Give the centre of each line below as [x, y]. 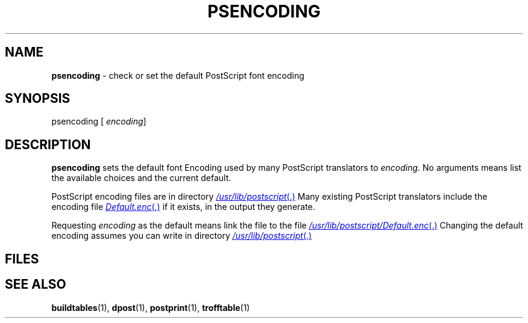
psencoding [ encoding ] [99, 122]
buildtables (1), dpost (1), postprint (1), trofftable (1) [151, 307]
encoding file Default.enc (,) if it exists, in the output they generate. [183, 207]
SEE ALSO [36, 285]
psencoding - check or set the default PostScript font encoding [178, 75]
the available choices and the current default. [141, 178]
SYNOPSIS [38, 99]
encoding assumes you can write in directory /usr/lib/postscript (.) [182, 236]
